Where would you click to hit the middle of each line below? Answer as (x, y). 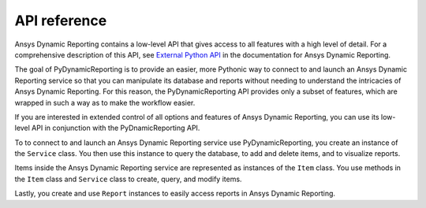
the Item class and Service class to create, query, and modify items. (128, 179)
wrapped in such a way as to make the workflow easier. (105, 102)
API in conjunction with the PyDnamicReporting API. (116, 128)
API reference (61, 20)
